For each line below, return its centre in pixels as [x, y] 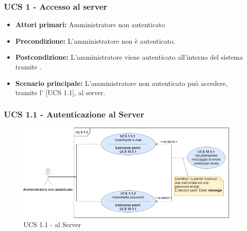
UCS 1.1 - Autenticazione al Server [74, 114]
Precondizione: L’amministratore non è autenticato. [95, 41]
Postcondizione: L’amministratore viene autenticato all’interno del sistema [129, 57]
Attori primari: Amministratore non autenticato [90, 25]
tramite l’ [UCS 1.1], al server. [60, 92]
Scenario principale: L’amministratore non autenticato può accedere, [121, 83]
